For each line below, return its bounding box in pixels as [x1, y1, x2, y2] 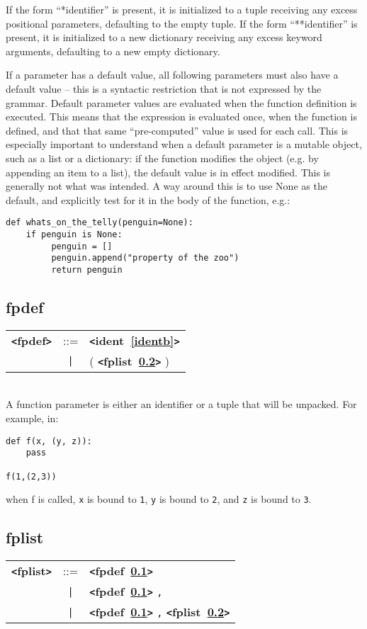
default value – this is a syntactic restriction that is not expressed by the [6, 81, 322, 96]
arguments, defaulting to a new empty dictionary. [6, 43, 220, 58]
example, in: [6, 410, 59, 425]
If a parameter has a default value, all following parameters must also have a [6, 67, 339, 82]
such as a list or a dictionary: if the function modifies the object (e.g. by [6, 150, 319, 165]
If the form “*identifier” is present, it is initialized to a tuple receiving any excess [6, 2, 358, 16]
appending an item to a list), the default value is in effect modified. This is [6, 164, 331, 179]
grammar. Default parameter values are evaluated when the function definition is [6, 95, 357, 110]
